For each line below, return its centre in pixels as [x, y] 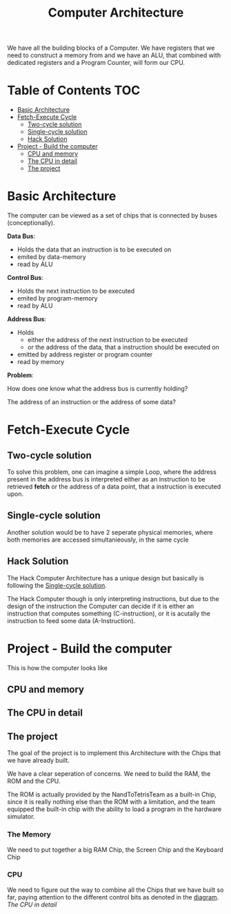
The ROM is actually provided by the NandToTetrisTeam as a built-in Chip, [112, 794]
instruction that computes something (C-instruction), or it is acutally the [109, 613]
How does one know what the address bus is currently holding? [98, 389]
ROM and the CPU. [34, 781]
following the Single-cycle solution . [57, 585]
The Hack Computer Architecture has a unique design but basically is [106, 578]
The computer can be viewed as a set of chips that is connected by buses [112, 216]
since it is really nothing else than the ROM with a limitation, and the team [111, 802]
